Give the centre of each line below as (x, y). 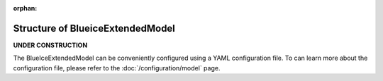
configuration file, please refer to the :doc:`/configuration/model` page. (117, 68)
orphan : (25, 8)
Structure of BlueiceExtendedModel (94, 28)
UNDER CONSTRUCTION (50, 45)
